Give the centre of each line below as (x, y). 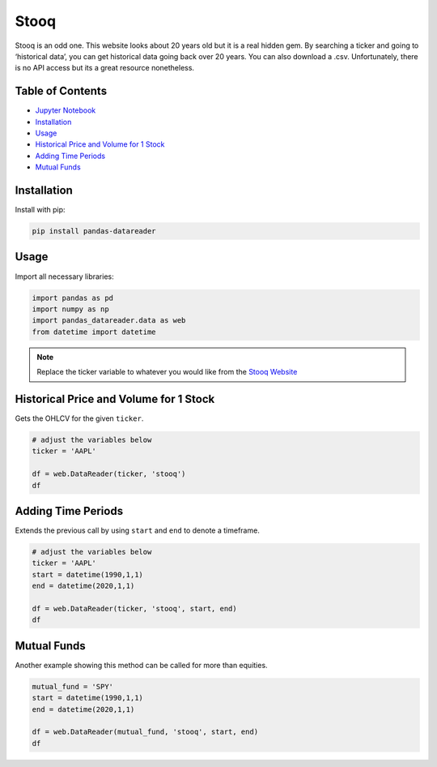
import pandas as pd (72, 298)
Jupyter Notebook (66, 110)
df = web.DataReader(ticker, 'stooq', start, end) (135, 608)
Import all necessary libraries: (64, 276)
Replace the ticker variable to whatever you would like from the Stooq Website (167, 372)
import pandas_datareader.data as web (109, 321)
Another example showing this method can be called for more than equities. (141, 665)
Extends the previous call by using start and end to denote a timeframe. (138, 530)
